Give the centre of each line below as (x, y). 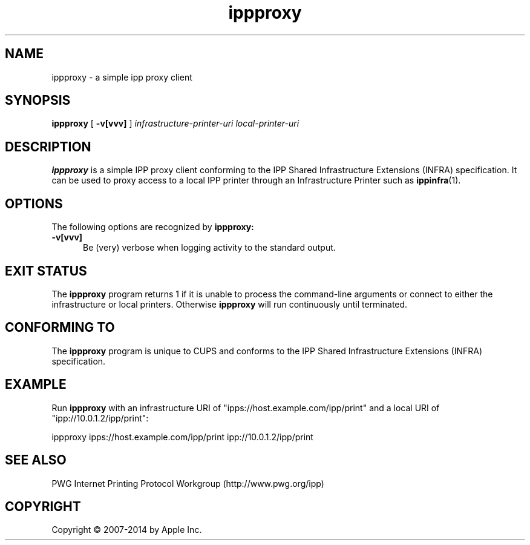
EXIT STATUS (46, 271)
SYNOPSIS (38, 101)
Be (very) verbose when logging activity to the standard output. (209, 248)
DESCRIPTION (48, 147)
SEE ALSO (36, 460)
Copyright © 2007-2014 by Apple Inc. (127, 530)
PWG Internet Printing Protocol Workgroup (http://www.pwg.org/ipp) (188, 483)
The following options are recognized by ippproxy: (153, 227)
